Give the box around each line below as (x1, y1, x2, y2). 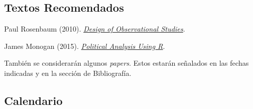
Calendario (4, 92, 63, 108)
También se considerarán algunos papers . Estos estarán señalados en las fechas (4, 58, 249, 68)
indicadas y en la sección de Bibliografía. (4, 67, 131, 78)
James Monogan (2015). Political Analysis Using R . (4, 40, 165, 51)
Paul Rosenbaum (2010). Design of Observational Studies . (4, 23, 186, 34)
